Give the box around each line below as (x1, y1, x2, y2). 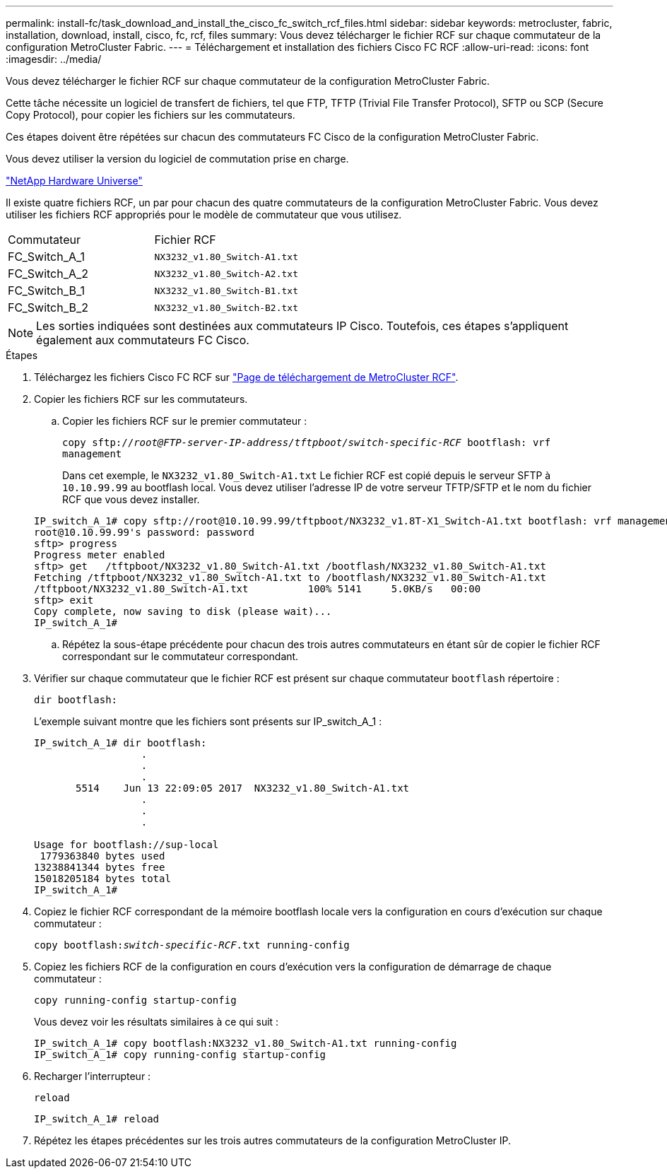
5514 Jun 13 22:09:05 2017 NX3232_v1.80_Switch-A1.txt (76, 782, 410, 794)
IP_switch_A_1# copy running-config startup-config (34, 1049, 326, 1060)
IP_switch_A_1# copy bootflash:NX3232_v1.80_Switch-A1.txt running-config (34, 1038, 457, 1049)
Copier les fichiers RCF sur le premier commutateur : (62, 415, 307, 427)
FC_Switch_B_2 (8, 300, 89, 315)
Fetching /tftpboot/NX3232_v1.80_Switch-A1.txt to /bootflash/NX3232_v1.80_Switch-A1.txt (34, 572, 546, 583)
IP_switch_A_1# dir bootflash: (34, 737, 207, 749)
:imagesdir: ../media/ (6, 53, 102, 65)
